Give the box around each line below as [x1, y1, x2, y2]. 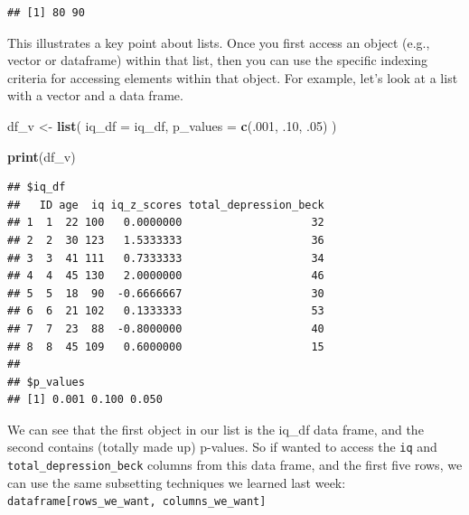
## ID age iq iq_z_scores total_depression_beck [7, 198, 324, 211]
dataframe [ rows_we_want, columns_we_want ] [7, 495, 267, 509]
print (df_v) [7, 146, 76, 165]
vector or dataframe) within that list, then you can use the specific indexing [7, 51, 428, 70]
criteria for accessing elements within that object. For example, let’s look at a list [7, 68, 458, 87]
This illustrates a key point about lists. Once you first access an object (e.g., [7, 33, 430, 51]
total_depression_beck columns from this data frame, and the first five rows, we [7, 455, 463, 474]
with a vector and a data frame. [7, 86, 183, 105]
